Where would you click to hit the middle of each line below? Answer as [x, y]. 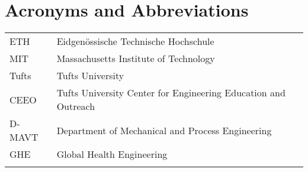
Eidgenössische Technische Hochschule [135, 41]
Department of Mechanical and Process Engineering [164, 130]
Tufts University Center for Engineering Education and [171, 93]
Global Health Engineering [112, 154]
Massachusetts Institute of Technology [136, 59]
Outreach [76, 106]
